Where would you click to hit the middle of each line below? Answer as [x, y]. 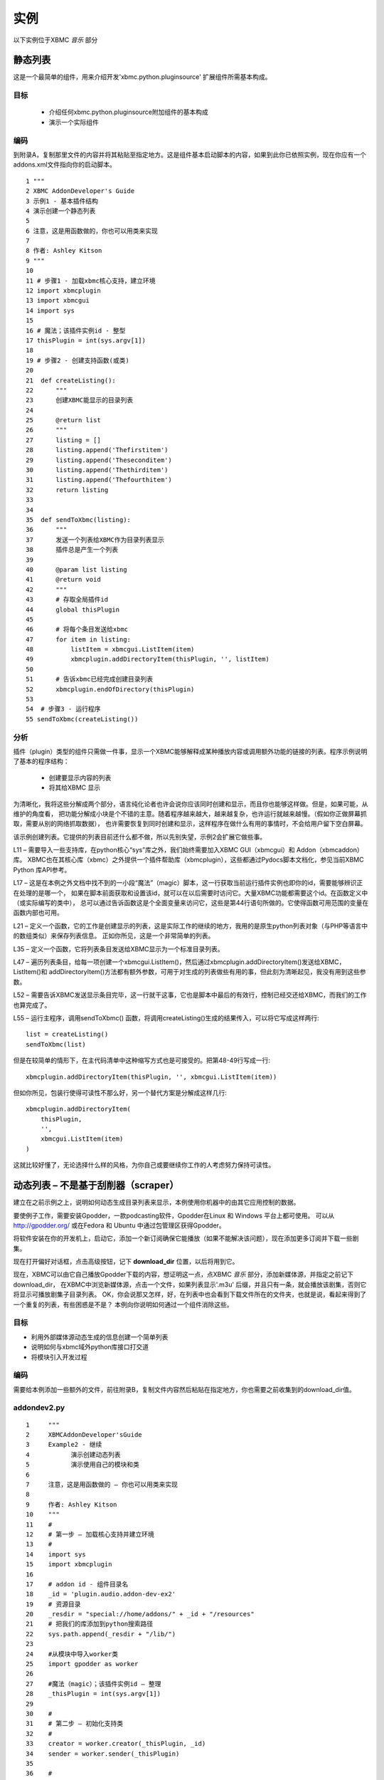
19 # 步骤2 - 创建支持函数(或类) [78, 360]
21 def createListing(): [71, 380]
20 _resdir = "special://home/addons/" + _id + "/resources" [140, 1614]
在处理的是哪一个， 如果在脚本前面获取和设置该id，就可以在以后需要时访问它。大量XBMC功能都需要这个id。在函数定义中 [191, 893]
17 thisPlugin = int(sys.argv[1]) [86, 340]
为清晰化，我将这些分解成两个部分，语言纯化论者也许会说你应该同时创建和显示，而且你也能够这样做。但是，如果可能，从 [191, 804]
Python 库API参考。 [42, 869]
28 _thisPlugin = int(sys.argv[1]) [94, 1694]
